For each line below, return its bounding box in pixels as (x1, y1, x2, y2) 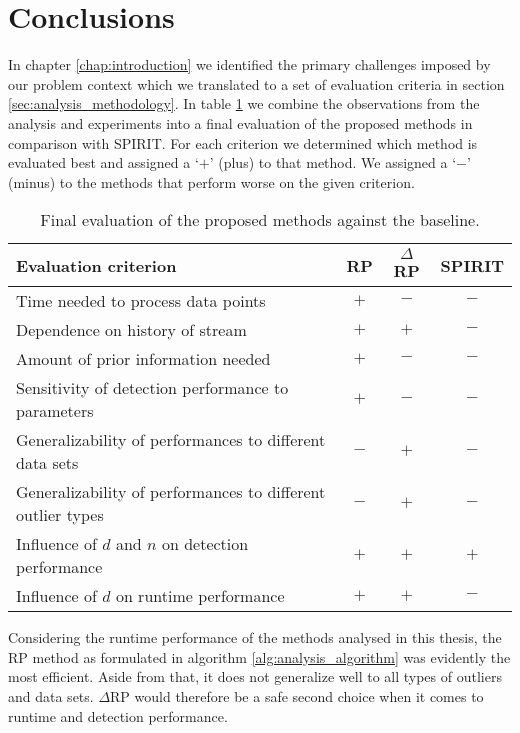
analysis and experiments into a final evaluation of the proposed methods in (8, 112, 473, 133)
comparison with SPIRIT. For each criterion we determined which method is (8, 132, 478, 153)
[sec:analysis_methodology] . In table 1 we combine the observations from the (8, 93, 480, 114)
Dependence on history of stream (16, 318, 247, 342)
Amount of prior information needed (16, 347, 271, 371)
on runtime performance (115, 584, 285, 608)
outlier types (16, 503, 104, 527)
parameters (16, 399, 94, 423)
